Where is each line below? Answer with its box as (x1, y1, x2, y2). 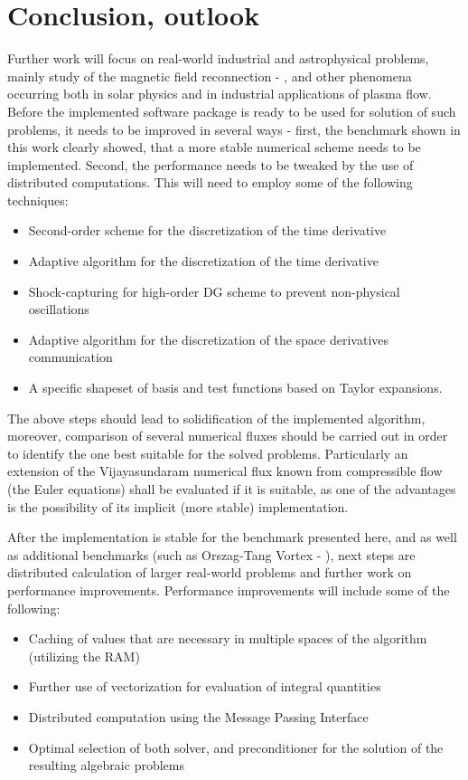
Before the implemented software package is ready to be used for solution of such (7, 101, 456, 120)
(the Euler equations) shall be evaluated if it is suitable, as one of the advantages (7, 480, 456, 498)
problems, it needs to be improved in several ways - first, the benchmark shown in (7, 119, 461, 138)
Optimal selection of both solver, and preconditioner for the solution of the (28, 737, 444, 756)
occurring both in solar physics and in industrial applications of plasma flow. (7, 84, 432, 103)
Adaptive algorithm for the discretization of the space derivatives (28, 329, 389, 348)
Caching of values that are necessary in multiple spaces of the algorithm (28, 629, 427, 648)
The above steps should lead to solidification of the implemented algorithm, (7, 408, 426, 427)
